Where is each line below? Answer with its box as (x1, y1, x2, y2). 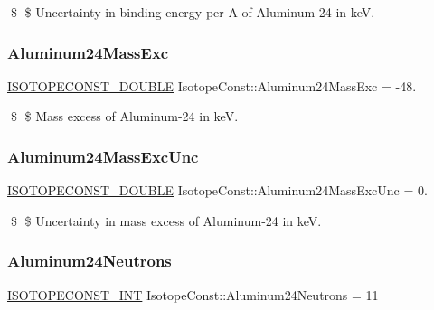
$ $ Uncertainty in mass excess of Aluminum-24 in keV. (10, 211, 322, 230)
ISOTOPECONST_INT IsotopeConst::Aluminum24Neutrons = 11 (7, 285, 379, 304)
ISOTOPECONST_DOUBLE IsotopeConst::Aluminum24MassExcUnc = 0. (7, 181, 428, 200)
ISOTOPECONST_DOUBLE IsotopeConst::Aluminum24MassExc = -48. (7, 76, 417, 95)
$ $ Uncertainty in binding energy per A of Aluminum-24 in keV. (10, 3, 375, 21)
